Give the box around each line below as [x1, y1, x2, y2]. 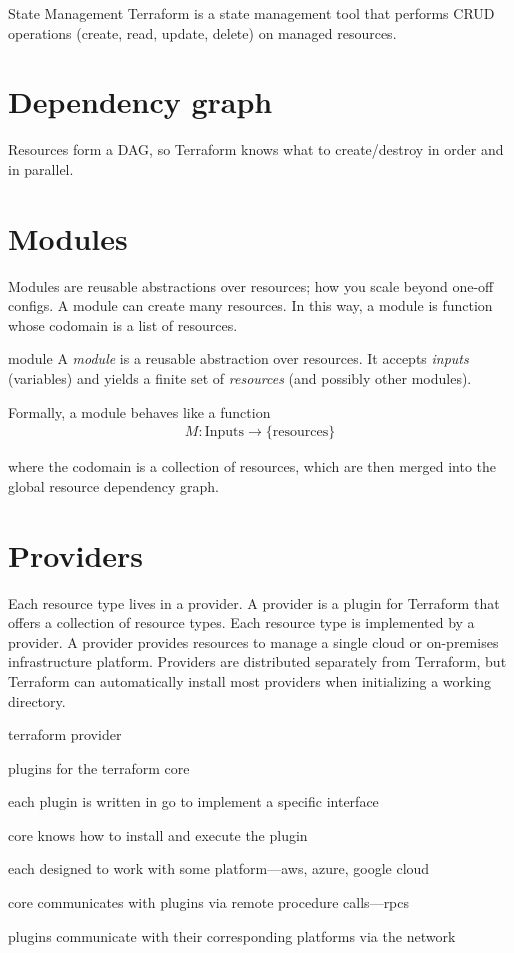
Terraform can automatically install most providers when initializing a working [8, 670, 492, 691]
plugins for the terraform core [8, 757, 190, 778]
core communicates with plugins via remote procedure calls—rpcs [8, 892, 410, 913]
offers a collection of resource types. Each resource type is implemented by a [8, 612, 475, 633]
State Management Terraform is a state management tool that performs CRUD [8, 3, 495, 23]
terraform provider [8, 724, 122, 745]
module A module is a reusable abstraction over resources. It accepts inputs [8, 348, 469, 369]
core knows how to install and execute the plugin [8, 824, 308, 845]
